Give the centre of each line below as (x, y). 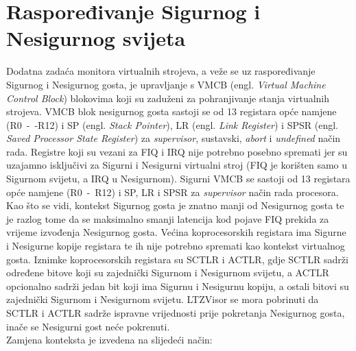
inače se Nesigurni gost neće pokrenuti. (88, 326)
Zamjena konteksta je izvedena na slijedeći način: (109, 340)
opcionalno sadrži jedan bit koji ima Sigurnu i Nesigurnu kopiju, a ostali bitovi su (178, 286)
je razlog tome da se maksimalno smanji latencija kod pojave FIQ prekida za (168, 218)
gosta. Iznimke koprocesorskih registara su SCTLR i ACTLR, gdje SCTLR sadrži (177, 259)
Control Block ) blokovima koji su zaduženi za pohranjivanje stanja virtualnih (168, 98)
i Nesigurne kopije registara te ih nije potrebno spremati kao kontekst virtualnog (176, 246)
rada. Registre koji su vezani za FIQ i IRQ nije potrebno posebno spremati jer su (177, 151)
